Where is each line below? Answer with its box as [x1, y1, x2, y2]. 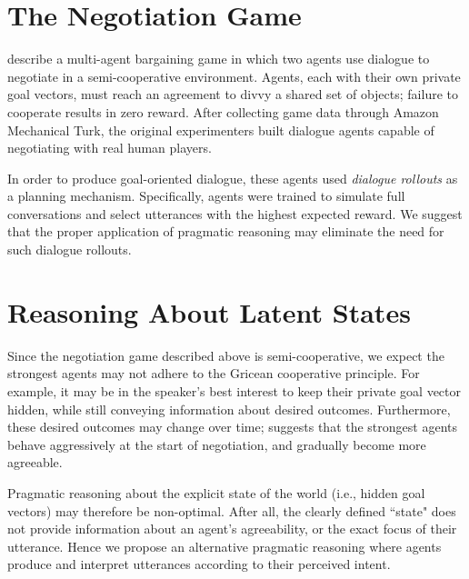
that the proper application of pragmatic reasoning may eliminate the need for [7, 222, 444, 241]
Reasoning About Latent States [7, 293, 411, 330]
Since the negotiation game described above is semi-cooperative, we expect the [7, 345, 444, 364]
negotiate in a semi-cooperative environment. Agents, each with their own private [7, 66, 461, 85]
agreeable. [7, 453, 63, 472]
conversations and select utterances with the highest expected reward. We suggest [7, 204, 463, 223]
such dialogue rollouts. [7, 240, 132, 259]
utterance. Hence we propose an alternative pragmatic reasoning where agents [7, 536, 442, 555]
